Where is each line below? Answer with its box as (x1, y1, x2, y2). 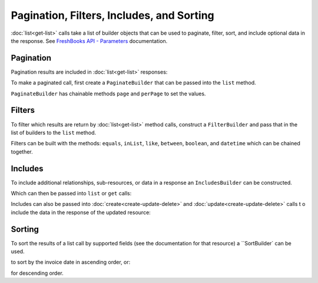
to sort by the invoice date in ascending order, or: (11, 259, 131, 266)
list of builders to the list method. (11, 129, 97, 136)
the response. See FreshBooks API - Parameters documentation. (11, 37, 168, 44)
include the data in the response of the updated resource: (11, 209, 151, 216)
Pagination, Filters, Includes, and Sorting (11, 9, 214, 22)
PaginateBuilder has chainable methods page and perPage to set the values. (11, 90, 206, 97)
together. (11, 148, 34, 155)
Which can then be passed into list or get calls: (11, 190, 132, 197)
